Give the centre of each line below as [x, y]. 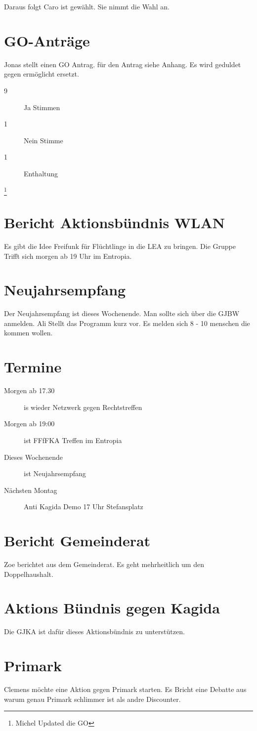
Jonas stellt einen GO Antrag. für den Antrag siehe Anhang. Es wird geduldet [123, 64]
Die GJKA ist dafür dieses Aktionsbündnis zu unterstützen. [94, 631]
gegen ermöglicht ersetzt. [42, 74]
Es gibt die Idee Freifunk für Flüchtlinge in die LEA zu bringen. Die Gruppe [120, 246]
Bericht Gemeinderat [77, 541]
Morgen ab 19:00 [29, 424]
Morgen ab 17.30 [29, 390]
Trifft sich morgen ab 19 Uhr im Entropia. [68, 256]
